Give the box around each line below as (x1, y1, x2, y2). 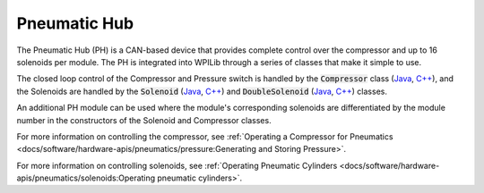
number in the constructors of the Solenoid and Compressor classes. (16, 114, 272, 125)
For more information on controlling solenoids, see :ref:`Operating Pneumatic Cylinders (16, 160, 338, 171)
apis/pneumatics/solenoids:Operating (16, 172, 156, 183)
